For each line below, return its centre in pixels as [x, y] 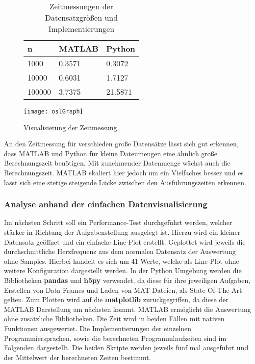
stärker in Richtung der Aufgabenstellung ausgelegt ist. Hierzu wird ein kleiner [122, 232]
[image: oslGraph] [53, 112]
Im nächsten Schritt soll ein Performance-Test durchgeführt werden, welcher [118, 222]
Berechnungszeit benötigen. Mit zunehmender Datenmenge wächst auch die [117, 163]
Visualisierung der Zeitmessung [70, 127]
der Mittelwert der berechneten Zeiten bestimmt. [77, 357]
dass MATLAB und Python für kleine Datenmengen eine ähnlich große [111, 153]
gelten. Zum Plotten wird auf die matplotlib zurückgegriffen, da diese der [116, 299]
